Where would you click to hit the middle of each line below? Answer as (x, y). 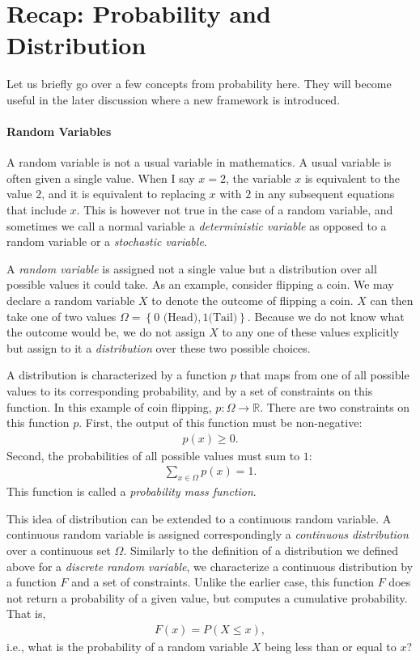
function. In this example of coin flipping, (109, 406)
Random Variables (59, 131)
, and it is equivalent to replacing (123, 194)
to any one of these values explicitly (311, 332)
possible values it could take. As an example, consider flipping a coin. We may (200, 284)
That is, (26, 613)
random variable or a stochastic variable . (107, 241)
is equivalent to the (352, 178)
